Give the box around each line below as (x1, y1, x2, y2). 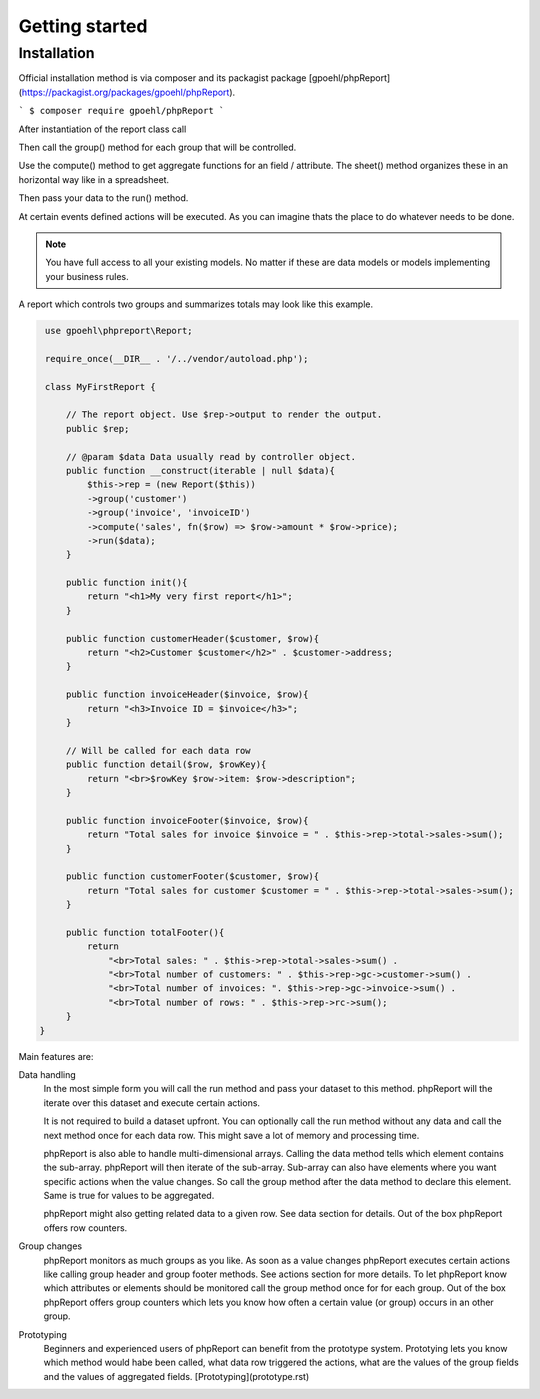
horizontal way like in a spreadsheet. (18, 173, 170, 185)
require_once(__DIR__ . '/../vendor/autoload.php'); (45, 353, 309, 364)
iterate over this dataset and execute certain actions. (43, 1096, 260, 1109)
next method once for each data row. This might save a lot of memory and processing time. (43, 1129, 420, 1141)
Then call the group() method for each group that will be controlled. (18, 141, 297, 153)
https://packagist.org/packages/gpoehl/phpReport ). (21, 86, 236, 98)
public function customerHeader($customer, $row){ (65, 633, 320, 644)
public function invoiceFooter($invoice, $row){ (65, 815, 309, 826)
